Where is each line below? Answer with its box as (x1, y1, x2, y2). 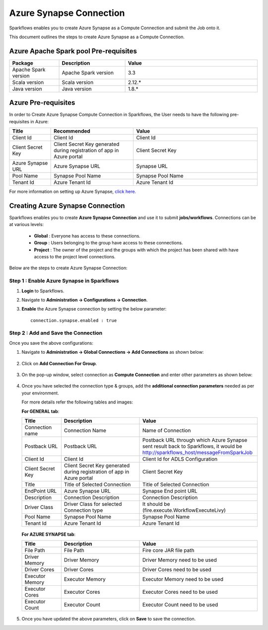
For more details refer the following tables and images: (21, 399, 134, 405)
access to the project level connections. (34, 254, 116, 259)
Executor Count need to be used (142, 601, 218, 608)
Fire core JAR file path (142, 547, 195, 554)
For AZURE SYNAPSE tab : (21, 531, 76, 537)
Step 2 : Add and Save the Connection (9, 329, 103, 336)
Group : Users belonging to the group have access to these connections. (34, 240, 183, 246)
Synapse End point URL (142, 487, 198, 494)
